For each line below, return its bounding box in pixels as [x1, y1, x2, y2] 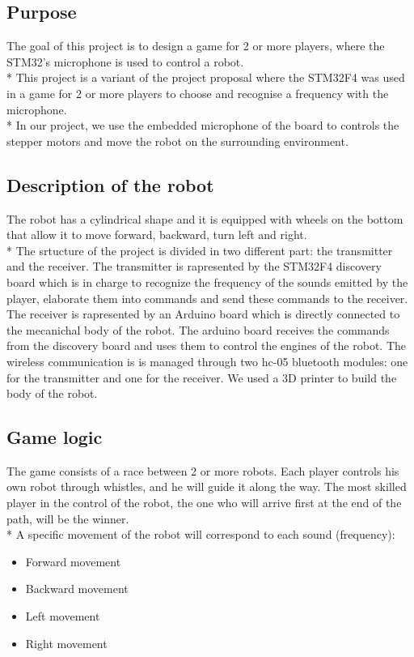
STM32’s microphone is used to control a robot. [6, 53, 244, 70]
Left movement [25, 608, 100, 625]
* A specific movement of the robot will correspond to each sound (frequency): [6, 526, 395, 543]
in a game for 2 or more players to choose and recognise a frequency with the [6, 84, 389, 101]
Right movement [25, 634, 108, 651]
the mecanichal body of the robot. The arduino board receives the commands [6, 321, 390, 338]
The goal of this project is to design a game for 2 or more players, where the [6, 37, 385, 54]
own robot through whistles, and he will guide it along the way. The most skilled [6, 478, 407, 495]
